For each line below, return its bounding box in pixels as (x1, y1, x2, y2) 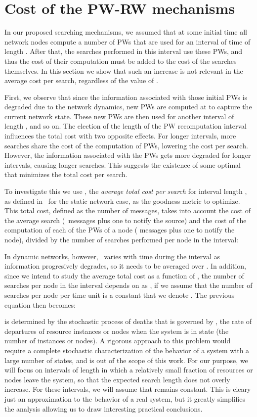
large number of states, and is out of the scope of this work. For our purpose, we (4, 355, 248, 365)
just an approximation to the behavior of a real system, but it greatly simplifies (4, 393, 246, 404)
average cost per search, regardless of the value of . (4, 75, 158, 86)
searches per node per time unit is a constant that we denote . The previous (4, 289, 235, 300)
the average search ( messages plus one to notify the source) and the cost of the (4, 215, 247, 225)
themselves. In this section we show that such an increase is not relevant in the (4, 65, 243, 76)
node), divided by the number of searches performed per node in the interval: (4, 234, 238, 244)
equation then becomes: (4, 299, 76, 310)
